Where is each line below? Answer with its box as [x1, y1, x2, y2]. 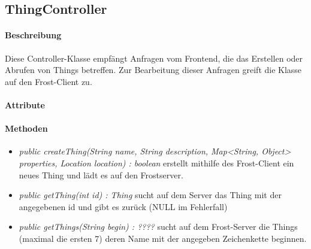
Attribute [5, 98, 45, 111]
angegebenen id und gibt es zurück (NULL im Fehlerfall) [19, 200, 228, 212]
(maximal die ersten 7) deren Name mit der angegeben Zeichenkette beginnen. [19, 232, 307, 244]
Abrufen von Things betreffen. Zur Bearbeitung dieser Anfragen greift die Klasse [5, 63, 302, 76]
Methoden [5, 122, 48, 135]
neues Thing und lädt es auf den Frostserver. [19, 168, 183, 181]
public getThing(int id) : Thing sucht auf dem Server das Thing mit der [19, 189, 282, 201]
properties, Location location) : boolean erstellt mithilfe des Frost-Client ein [19, 156, 294, 169]
